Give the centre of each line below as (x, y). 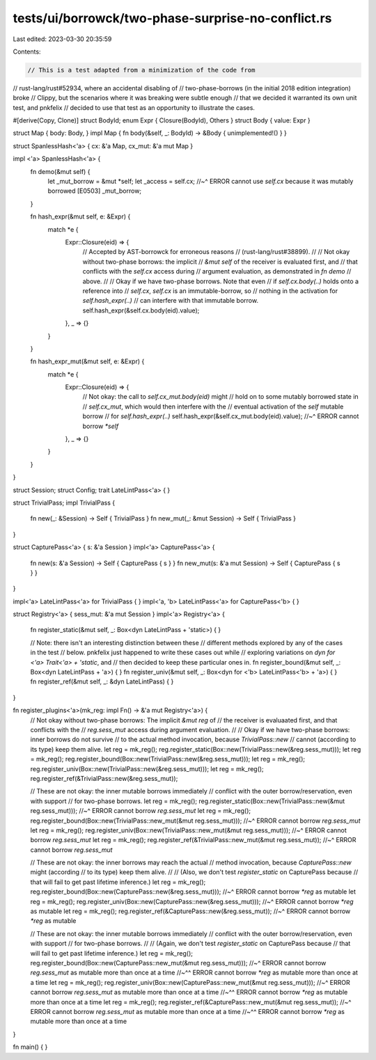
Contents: (27, 52)
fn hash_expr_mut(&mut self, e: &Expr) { (87, 361)
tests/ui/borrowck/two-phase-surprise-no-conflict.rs (172, 18)
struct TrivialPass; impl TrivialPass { (64, 503)
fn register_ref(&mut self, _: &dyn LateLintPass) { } (102, 681)
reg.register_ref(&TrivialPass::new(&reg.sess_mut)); (104, 778)
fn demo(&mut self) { (60, 171)
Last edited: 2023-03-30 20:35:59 (62, 39)
